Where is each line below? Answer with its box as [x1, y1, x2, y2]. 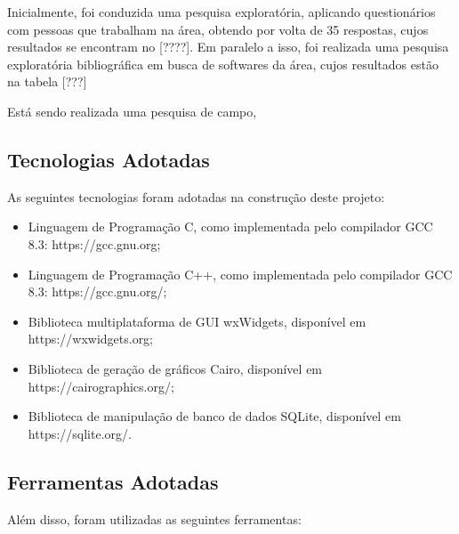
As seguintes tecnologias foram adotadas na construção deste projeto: [7, 187, 385, 206]
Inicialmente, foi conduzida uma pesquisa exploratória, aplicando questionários [7, 3, 436, 20]
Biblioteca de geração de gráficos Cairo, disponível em [28, 359, 323, 377]
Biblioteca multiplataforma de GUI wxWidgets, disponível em [28, 311, 366, 330]
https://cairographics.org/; [28, 376, 174, 395]
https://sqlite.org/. [28, 424, 132, 442]
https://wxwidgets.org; [28, 329, 154, 348]
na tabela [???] [7, 72, 87, 91]
